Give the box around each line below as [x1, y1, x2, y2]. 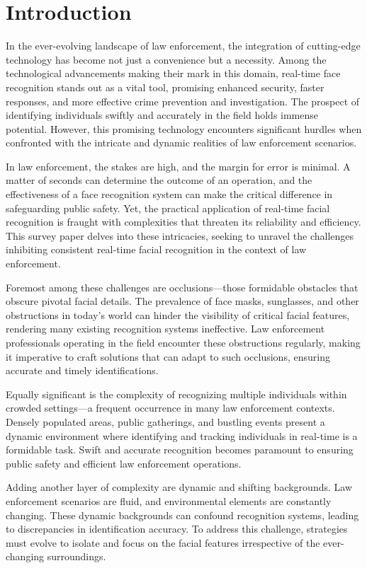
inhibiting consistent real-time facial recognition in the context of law [6, 242, 307, 257]
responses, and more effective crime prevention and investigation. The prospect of [6, 93, 360, 108]
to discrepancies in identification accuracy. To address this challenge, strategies [6, 521, 348, 536]
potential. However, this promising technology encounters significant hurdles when [6, 121, 362, 136]
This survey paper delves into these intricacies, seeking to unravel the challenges [6, 228, 354, 243]
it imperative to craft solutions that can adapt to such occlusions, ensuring [6, 349, 330, 364]
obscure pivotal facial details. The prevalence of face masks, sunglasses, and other [6, 294, 359, 308]
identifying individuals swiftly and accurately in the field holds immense [6, 108, 319, 122]
